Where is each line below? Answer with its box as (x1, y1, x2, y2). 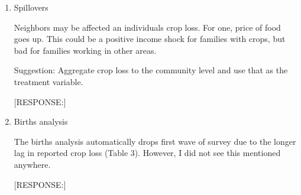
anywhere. (14, 158, 51, 170)
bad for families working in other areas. (14, 44, 157, 56)
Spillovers (14, 1, 48, 13)
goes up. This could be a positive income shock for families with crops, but (14, 32, 286, 45)
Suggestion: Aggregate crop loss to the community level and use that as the (14, 64, 288, 76)
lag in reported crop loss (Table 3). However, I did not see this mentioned (14, 147, 281, 159)
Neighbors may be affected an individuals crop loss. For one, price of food (14, 21, 281, 33)
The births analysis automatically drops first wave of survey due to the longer (14, 135, 296, 147)
